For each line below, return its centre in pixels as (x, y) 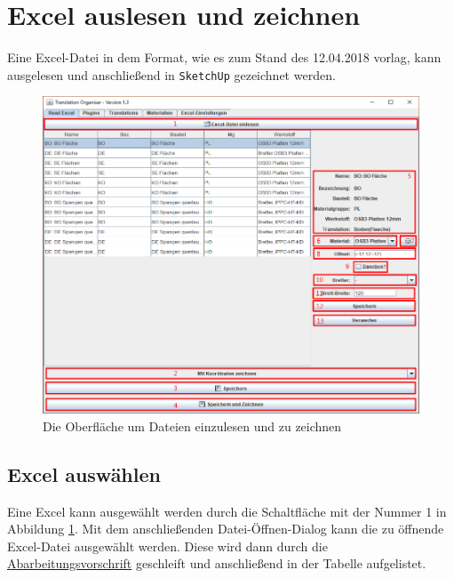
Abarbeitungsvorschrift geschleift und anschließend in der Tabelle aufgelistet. (217, 563)
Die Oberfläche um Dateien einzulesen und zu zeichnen (192, 425)
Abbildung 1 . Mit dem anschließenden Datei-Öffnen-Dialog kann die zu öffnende (226, 529)
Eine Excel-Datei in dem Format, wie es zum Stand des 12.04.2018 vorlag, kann (224, 57)
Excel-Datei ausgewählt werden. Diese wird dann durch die (167, 546)
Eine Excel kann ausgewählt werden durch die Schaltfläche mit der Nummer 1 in (227, 511)
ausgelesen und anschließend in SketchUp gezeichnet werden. (171, 74)
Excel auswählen (84, 474)
